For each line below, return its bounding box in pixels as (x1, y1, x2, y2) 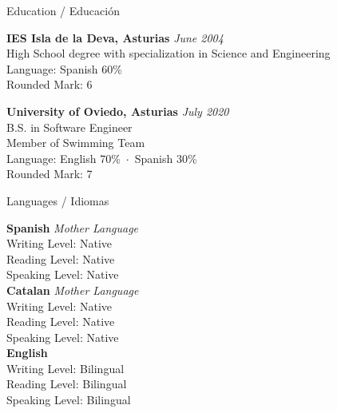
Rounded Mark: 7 (6, 165, 93, 182)
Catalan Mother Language (6, 281, 139, 298)
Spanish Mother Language (6, 219, 139, 236)
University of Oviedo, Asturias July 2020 (6, 102, 229, 119)
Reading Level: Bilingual (6, 375, 127, 392)
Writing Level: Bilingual (6, 359, 125, 376)
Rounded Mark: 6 (6, 76, 93, 93)
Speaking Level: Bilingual (6, 391, 131, 408)
